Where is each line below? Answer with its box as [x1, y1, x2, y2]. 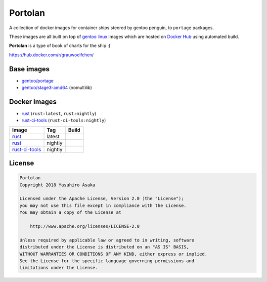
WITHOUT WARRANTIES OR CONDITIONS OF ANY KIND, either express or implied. [19, 251, 208, 257]
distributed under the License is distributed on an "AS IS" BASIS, [19, 244, 189, 250]
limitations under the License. [19, 265, 98, 271]
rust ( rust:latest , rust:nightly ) [21, 110, 96, 116]
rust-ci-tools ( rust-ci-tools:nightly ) [21, 118, 106, 123]
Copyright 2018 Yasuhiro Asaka [19, 182, 96, 188]
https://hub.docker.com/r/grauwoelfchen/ [9, 52, 94, 58]
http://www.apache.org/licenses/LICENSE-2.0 [30, 224, 140, 229]
